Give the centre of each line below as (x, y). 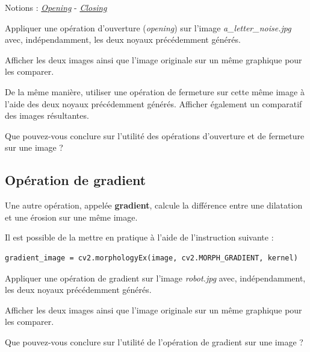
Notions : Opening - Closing (56, 7)
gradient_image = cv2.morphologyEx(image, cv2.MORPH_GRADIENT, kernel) (151, 258)
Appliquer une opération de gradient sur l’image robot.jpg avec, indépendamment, (155, 278)
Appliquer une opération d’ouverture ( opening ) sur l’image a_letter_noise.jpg (148, 27)
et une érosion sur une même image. (71, 217)
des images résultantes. (47, 115)
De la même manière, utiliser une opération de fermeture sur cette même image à (155, 91)
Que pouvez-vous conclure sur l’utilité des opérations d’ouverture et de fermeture (155, 135)
